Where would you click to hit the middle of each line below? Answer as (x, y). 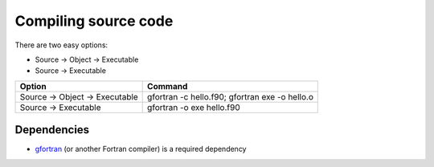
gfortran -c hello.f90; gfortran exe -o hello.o (230, 96)
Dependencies (52, 130)
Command (168, 86)
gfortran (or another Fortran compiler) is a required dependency (141, 149)
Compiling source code (94, 21)
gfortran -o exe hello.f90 (194, 107)
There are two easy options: (61, 45)
